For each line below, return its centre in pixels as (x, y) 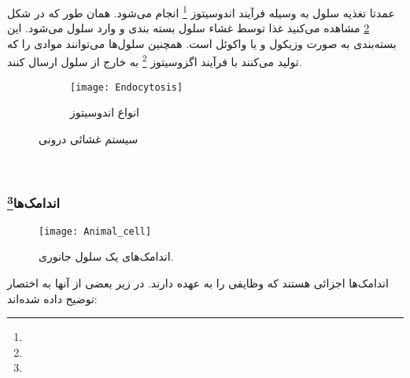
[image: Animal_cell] (95, 231)
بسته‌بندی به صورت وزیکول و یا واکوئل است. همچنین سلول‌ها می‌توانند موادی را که (202, 43)
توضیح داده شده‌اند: (52, 298)
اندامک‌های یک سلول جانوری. (106, 256)
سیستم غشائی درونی (89, 138)
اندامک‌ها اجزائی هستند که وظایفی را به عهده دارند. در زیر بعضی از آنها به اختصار (198, 283)
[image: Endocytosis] (127, 87)
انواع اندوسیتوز (105, 112)
